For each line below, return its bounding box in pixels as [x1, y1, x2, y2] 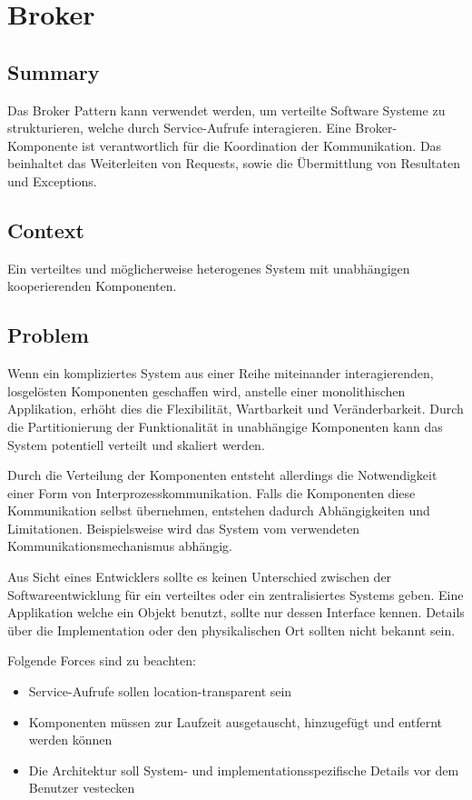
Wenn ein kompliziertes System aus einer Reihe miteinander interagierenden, [7, 364, 434, 383]
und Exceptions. [7, 171, 97, 190]
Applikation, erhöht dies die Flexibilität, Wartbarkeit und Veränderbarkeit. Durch [7, 399, 464, 418]
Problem [7, 321, 89, 349]
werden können [28, 730, 113, 749]
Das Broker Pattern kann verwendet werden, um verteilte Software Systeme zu [7, 100, 446, 119]
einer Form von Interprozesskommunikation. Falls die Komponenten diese [7, 483, 416, 502]
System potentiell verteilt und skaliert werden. [7, 435, 265, 454]
